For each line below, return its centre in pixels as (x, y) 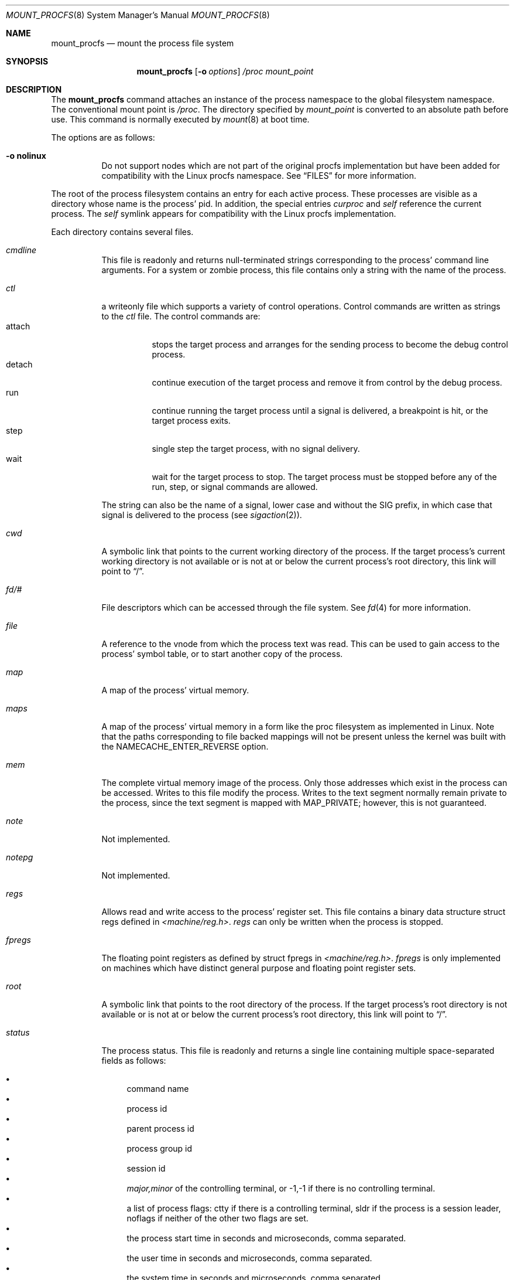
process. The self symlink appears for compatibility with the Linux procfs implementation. (224, 214)
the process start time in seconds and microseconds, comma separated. (266, 1238)
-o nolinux (26, 156)
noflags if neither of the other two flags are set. (217, 1218)
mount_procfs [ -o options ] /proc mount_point (225, 71)
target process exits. (191, 421)
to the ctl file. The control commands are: (181, 316)
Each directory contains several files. (122, 232)
